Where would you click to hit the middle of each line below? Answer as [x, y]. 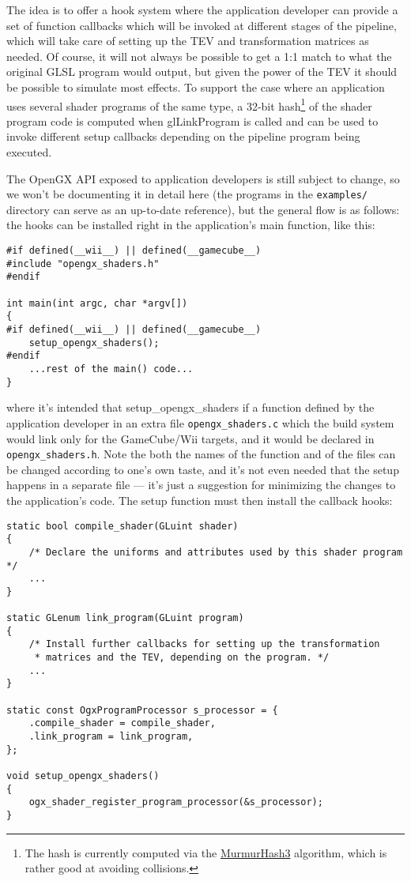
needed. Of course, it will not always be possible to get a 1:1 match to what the [199, 56]
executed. [29, 152]
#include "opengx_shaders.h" [83, 264]
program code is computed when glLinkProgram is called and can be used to [192, 120]
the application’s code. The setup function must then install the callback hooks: [200, 500]
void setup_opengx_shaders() [83, 776]
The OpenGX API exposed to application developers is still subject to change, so [203, 178]
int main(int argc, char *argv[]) [97, 303]
